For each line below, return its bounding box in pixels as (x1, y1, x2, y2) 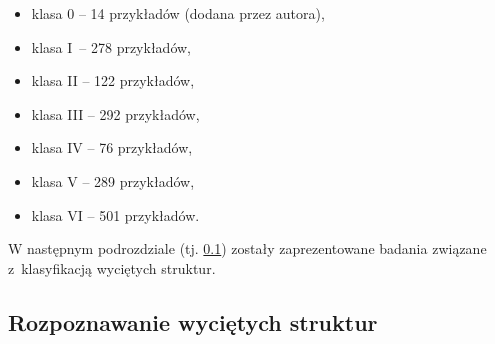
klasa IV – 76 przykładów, (31, 137, 193, 158)
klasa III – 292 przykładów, (31, 103, 200, 124)
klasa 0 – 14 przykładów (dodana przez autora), (31, 3, 325, 23)
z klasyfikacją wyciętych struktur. (8, 257, 216, 278)
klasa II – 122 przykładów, (31, 70, 195, 91)
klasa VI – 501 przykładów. (31, 204, 200, 225)
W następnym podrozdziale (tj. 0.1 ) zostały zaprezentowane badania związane (8, 238, 487, 259)
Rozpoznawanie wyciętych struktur (8, 306, 378, 337)
